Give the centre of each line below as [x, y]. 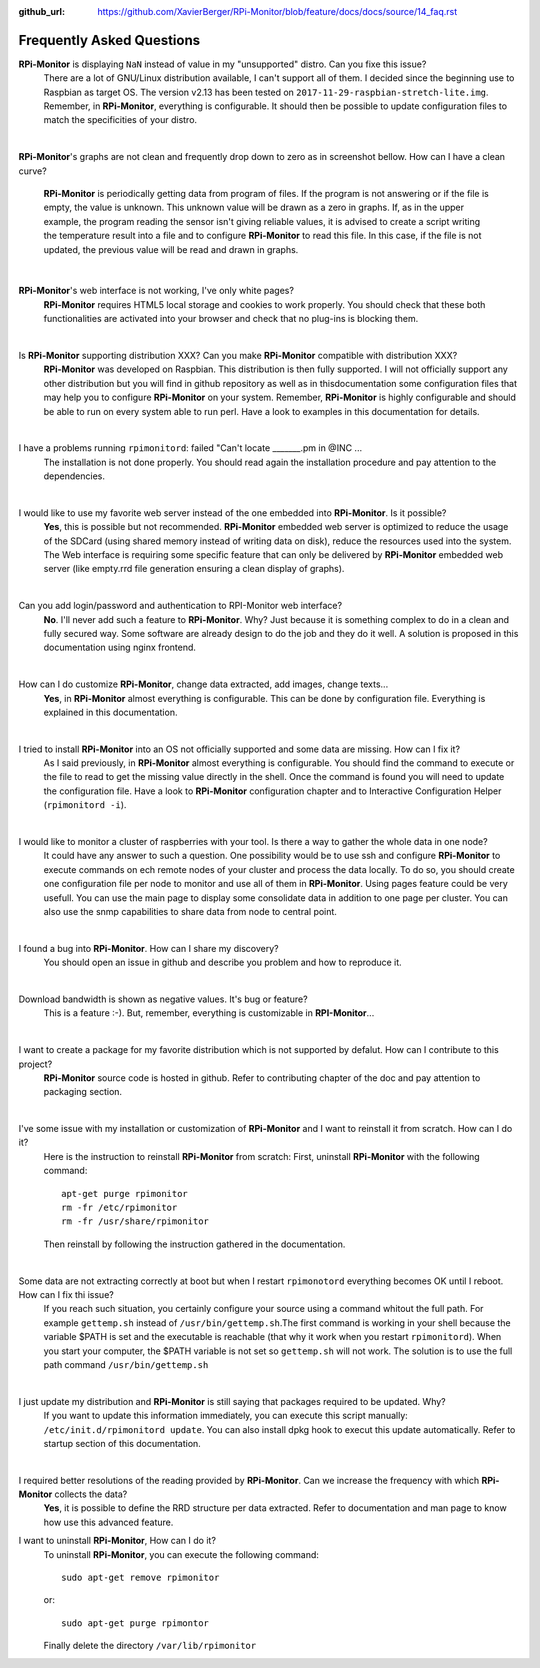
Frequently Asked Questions [109, 40]
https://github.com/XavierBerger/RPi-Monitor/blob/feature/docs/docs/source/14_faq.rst [277, 11]
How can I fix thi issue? [66, 1294]
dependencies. [74, 476]
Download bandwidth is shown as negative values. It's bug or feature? [163, 999]
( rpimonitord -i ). [85, 805]
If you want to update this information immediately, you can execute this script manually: [226, 1416]
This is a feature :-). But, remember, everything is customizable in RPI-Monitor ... [209, 1013]
